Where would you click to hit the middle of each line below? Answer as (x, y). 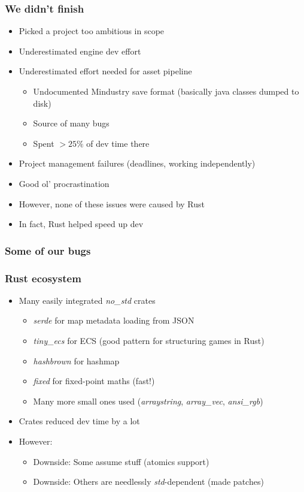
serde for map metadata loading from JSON (114, 320)
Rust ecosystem (43, 278)
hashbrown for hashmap (76, 360)
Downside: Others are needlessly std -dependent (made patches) (148, 482)
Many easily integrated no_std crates (87, 300)
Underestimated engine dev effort (80, 51)
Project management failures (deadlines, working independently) (137, 163)
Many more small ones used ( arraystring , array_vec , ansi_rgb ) (148, 401)
